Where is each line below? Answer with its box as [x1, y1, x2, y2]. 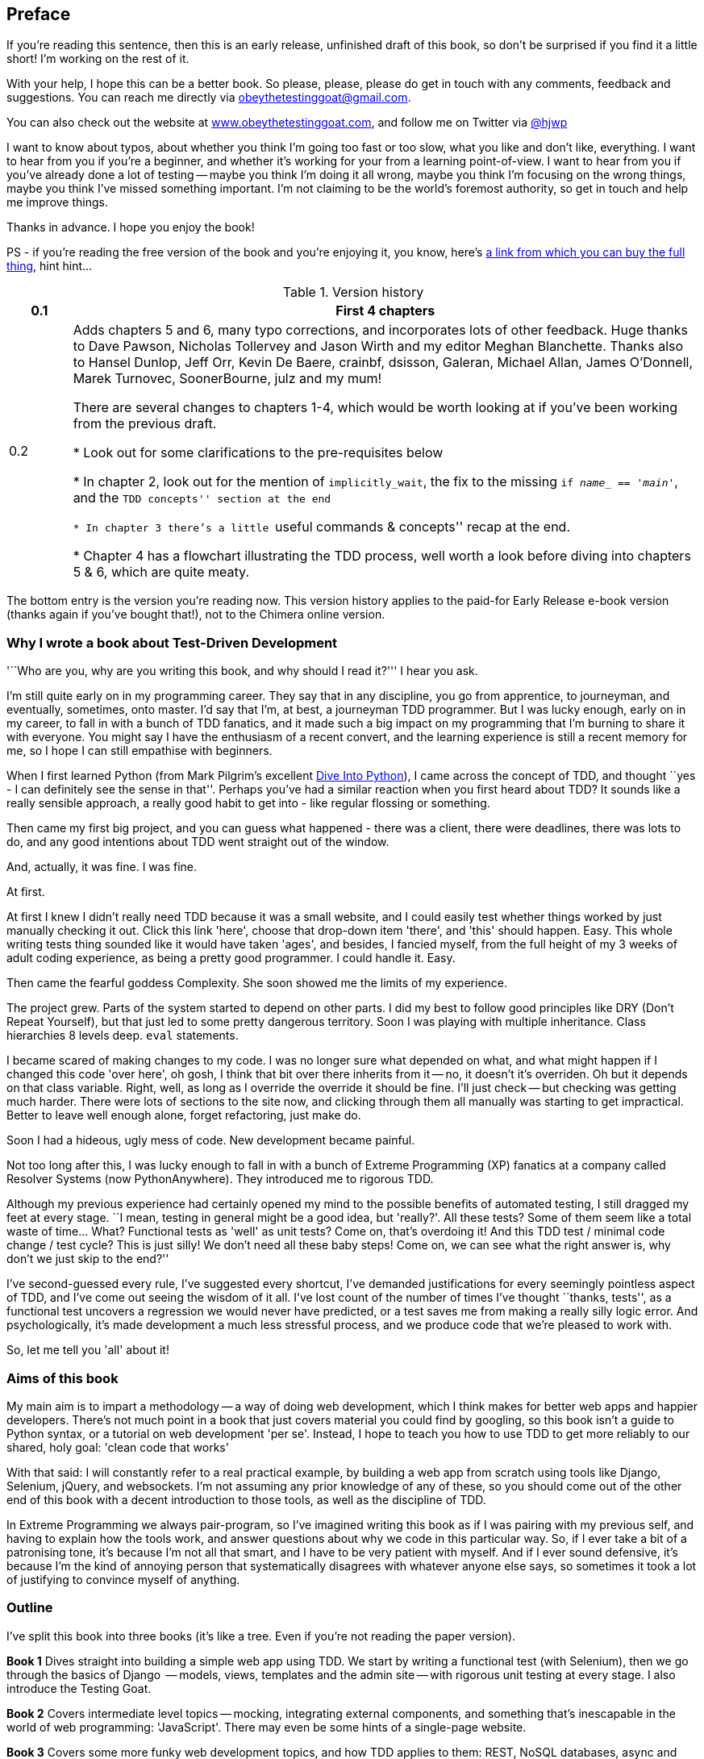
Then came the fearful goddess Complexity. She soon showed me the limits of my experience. [6, 976, 508, 990]
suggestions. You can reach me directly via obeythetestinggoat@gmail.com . [6, 90, 411, 105]
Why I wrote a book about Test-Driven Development [6, 634, 338, 651]
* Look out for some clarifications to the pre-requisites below [73, 444, 444, 461]
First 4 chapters [335, 302, 435, 319]
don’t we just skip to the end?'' [6, 1252, 169, 1266]
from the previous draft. [73, 415, 217, 432]
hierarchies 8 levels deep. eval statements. [6, 1028, 239, 1043]
